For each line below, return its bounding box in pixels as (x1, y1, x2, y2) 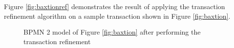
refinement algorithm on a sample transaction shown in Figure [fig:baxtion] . (4, 11, 231, 21)
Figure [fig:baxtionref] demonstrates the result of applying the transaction (4, 1, 225, 11)
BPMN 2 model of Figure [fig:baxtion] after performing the (23, 27, 201, 37)
